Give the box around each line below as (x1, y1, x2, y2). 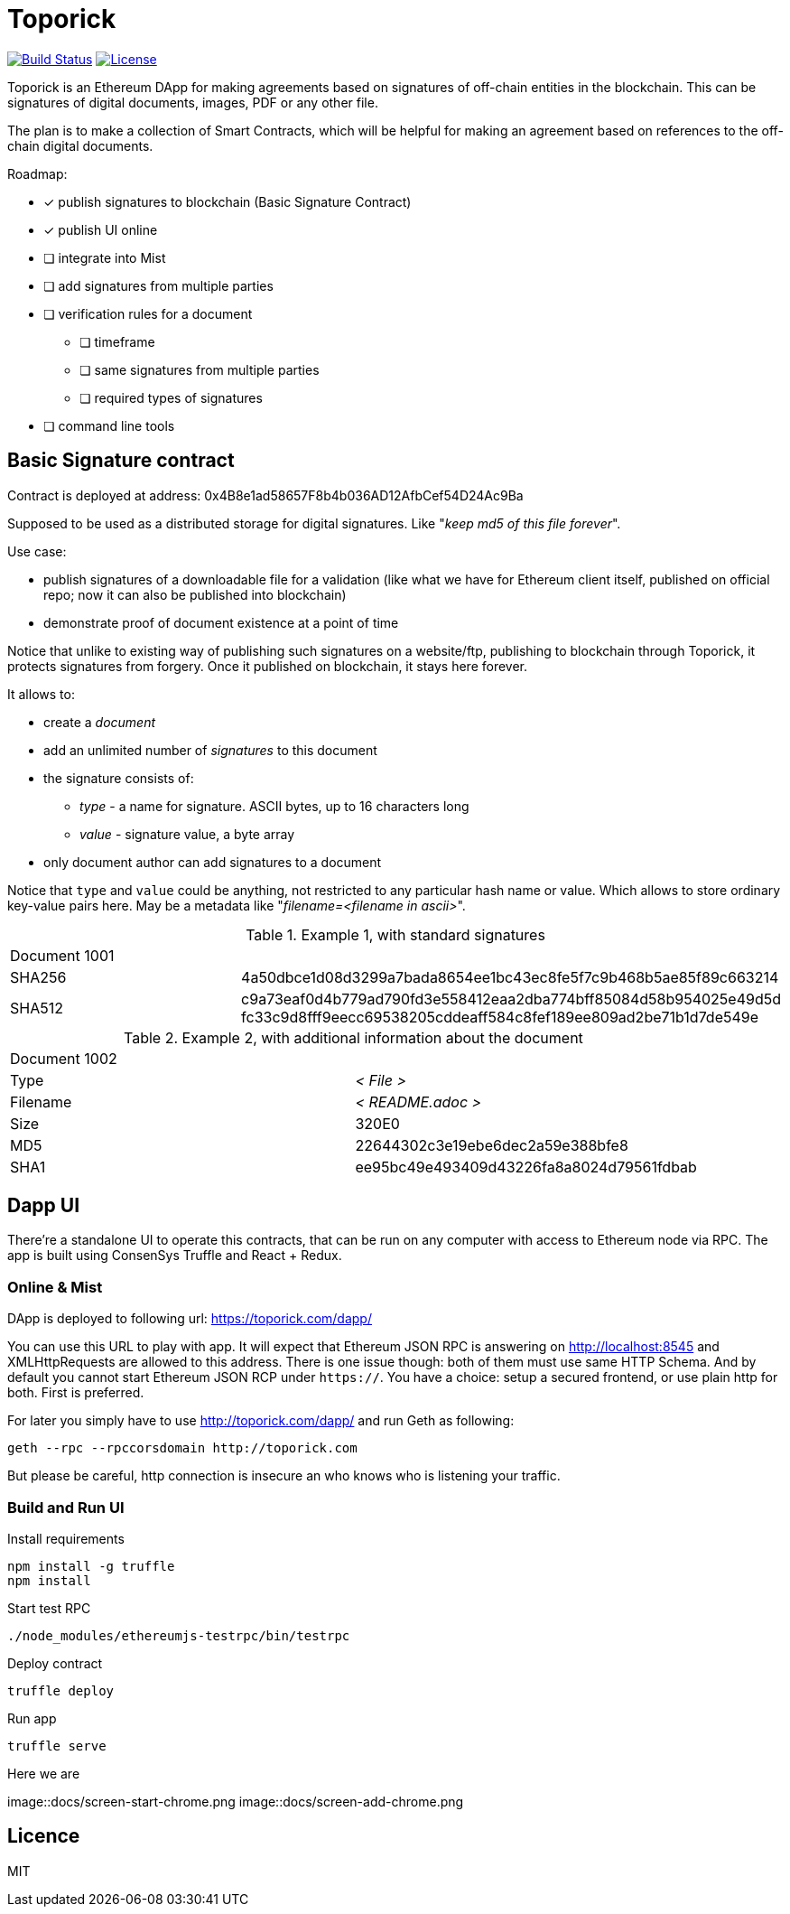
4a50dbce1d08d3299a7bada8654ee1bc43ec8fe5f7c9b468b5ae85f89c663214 (241, 967, 779, 986)
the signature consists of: (43, 770, 194, 786)
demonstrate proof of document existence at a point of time (43, 614, 399, 630)
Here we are (7, 1765, 80, 1781)
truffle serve (7, 1738, 107, 1753)
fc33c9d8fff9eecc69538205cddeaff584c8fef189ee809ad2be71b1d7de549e (241, 1007, 759, 1026)
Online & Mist (7, 1277, 103, 1296)
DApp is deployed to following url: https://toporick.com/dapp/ (7, 1311, 372, 1327)
